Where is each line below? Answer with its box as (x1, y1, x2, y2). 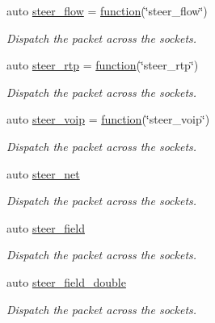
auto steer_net (6, 165, 80, 182)
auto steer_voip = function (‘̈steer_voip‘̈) (6, 111, 210, 128)
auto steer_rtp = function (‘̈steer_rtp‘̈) (6, 57, 199, 73)
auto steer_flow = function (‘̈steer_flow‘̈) (6, 2, 208, 19)
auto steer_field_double (6, 273, 126, 290)
